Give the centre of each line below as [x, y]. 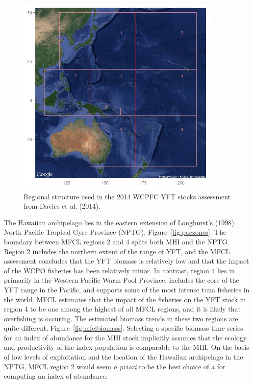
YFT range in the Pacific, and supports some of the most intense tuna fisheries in [127, 289]
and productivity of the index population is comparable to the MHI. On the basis [126, 347]
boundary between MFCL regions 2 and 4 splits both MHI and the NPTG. [117, 241]
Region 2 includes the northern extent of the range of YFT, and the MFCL [117, 251]
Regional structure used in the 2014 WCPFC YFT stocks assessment [127, 196]
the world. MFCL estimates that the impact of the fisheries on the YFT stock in [125, 299]
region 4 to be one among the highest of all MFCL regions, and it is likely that [122, 309]
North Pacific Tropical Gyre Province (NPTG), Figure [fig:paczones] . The [115, 232]
